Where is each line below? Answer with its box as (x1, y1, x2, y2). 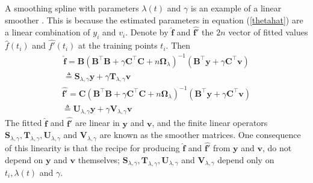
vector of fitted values (228, 26, 308, 38)
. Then (166, 39, 191, 52)
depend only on (217, 153, 274, 166)
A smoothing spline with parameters (5, 2, 139, 14)
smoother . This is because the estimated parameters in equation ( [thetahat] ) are (5, 13, 303, 26)
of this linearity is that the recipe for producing (5, 142, 180, 154)
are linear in (75, 116, 120, 129)
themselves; (78, 153, 120, 166)
